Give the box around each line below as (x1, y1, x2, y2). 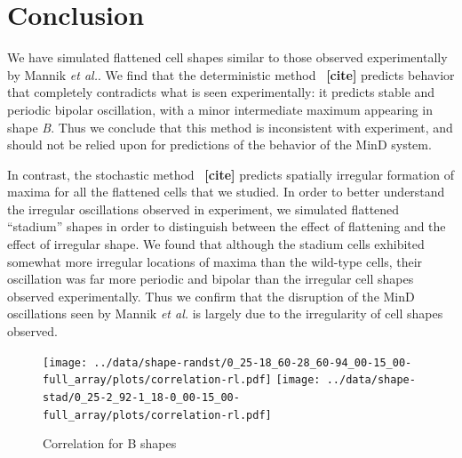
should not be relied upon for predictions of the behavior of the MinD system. (7, 135, 432, 154)
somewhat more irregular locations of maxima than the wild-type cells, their (7, 252, 423, 270)
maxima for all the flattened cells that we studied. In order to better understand (7, 182, 445, 201)
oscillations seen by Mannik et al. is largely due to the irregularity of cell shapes (7, 304, 443, 323)
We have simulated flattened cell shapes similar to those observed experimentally (7, 48, 448, 67)
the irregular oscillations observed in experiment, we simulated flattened (7, 199, 400, 218)
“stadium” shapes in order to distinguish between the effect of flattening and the (7, 217, 446, 236)
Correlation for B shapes (43, 434, 177, 453)
